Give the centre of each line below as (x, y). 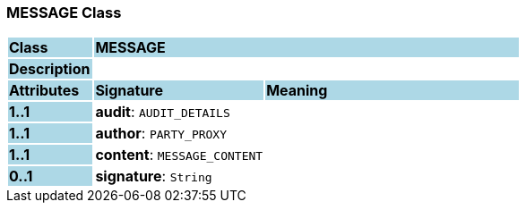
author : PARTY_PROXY (161, 134)
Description (50, 69)
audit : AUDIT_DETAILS (163, 112)
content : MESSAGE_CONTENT (179, 155)
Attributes (44, 91)
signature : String (154, 176)
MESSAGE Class (64, 13)
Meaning (297, 91)
